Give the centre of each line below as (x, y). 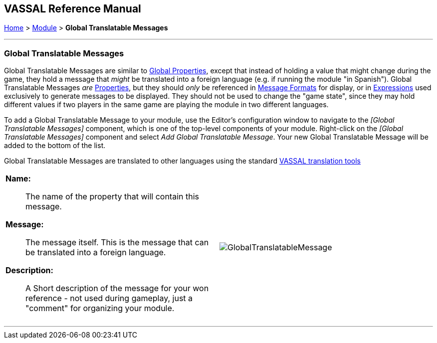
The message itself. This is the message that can (117, 243)
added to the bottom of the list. (55, 146)
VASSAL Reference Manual (73, 9)
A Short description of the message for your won (117, 288)
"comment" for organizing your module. (100, 308)
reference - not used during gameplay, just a (109, 298)
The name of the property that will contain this (112, 197)
